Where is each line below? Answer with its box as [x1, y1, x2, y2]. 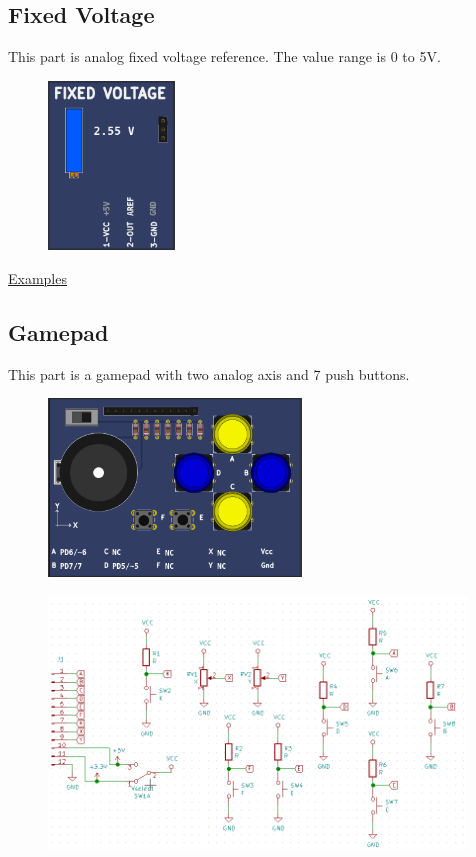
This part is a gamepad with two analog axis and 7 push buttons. [8, 363, 410, 384]
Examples [8, 267, 67, 288]
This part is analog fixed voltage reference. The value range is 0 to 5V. [8, 46, 441, 67]
